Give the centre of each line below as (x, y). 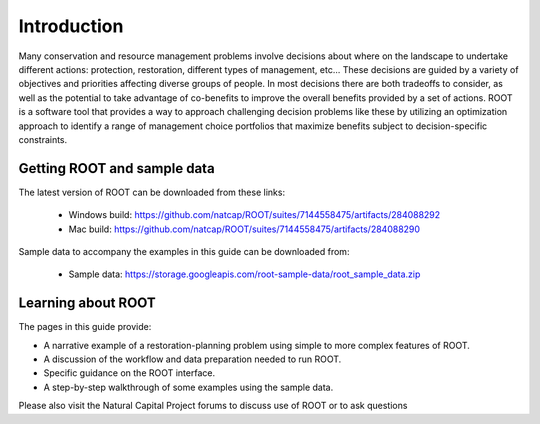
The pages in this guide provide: (85, 327)
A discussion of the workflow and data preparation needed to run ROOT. (192, 359)
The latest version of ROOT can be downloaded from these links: (151, 192)
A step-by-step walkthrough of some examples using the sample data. (188, 387)
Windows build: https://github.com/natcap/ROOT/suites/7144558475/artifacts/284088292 (254, 215)
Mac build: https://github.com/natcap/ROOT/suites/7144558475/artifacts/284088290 (244, 229)
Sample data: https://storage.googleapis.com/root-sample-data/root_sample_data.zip (244, 274)
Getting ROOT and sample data (116, 168)
